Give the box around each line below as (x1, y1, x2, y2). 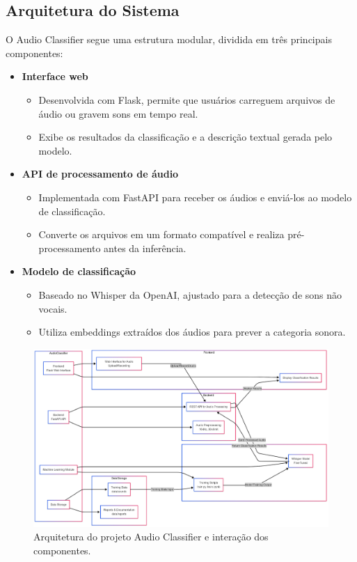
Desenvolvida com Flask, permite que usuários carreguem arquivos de (38, 92, 335, 107)
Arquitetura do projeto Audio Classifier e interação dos (33, 529, 269, 544)
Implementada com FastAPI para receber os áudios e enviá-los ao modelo (38, 189, 352, 204)
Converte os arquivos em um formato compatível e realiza (38, 227, 285, 242)
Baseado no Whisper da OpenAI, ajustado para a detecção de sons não (38, 287, 342, 302)
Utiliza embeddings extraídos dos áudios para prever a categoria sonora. (38, 325, 346, 339)
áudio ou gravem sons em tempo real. (38, 106, 198, 120)
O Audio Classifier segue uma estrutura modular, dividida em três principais (6, 32, 332, 47)
